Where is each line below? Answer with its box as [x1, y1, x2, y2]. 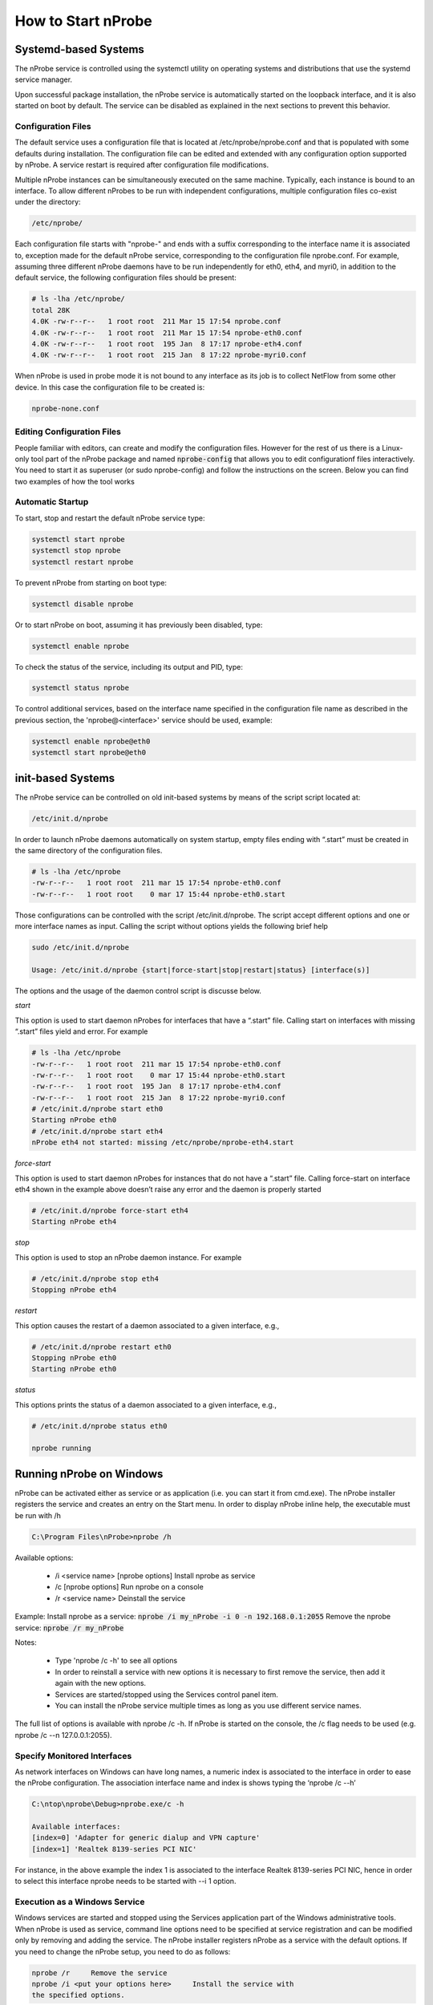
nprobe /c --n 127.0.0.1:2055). [14, 1730, 112, 1740]
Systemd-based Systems [14, 43, 144, 56]
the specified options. [31, 1991, 126, 2000]
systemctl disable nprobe [31, 599, 134, 609]
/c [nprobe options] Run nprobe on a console [55, 1582, 204, 1592]
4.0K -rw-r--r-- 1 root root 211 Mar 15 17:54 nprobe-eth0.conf [31, 328, 303, 337]
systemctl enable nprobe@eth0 [31, 736, 151, 746]
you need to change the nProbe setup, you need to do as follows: [14, 1946, 231, 1956]
